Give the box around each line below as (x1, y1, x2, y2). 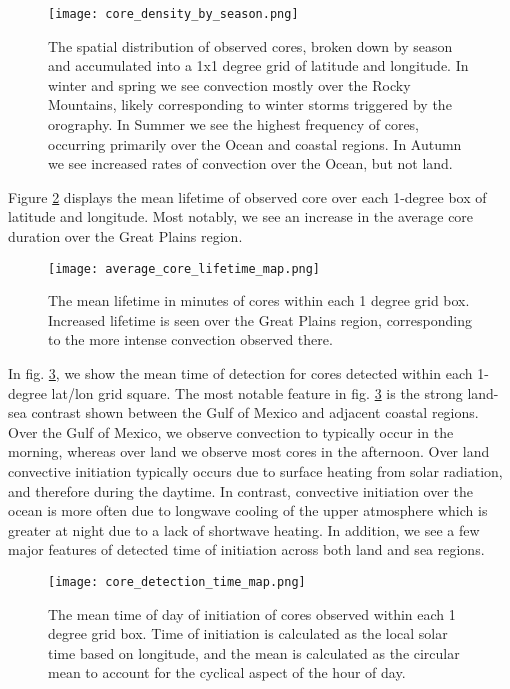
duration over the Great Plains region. (8, 226, 243, 246)
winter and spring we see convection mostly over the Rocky (48, 74, 411, 95)
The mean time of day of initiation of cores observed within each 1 (48, 603, 456, 624)
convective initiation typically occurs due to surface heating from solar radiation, (8, 461, 503, 481)
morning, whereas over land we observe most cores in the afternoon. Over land (8, 441, 490, 462)
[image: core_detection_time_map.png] (48, 574, 306, 589)
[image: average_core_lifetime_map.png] (48, 261, 321, 276)
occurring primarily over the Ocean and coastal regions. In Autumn (48, 133, 462, 154)
